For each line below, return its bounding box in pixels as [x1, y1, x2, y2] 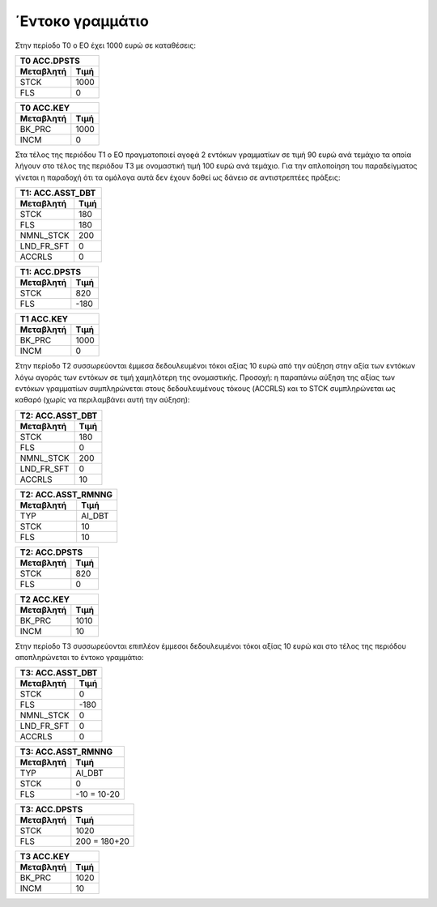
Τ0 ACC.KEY [19, 102, 70, 113]
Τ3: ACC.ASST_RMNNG [19, 746, 113, 757]
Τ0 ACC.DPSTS [19, 55, 81, 66]
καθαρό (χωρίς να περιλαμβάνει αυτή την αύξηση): [15, 395, 190, 405]
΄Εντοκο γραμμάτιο [15, 12, 149, 30]
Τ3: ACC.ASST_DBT [19, 667, 98, 679]
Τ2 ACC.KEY [19, 594, 70, 605]
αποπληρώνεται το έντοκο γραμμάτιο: [15, 653, 144, 662]
